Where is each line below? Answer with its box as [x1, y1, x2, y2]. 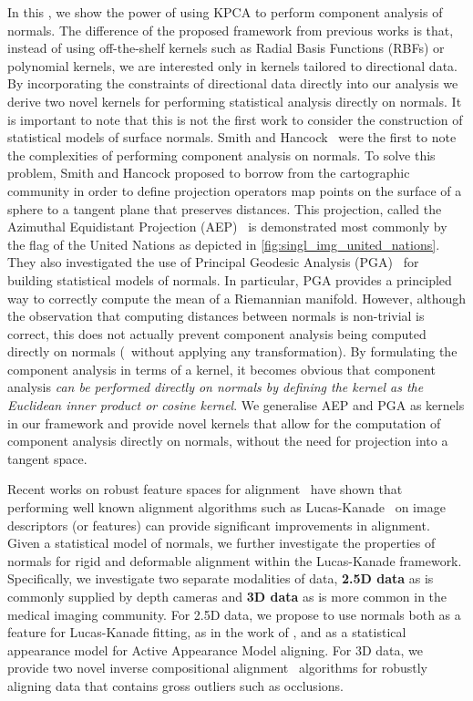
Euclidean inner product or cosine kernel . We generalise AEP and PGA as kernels [7, 396, 465, 415]
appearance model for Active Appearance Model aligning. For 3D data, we [7, 640, 423, 659]
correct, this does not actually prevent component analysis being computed [7, 324, 427, 343]
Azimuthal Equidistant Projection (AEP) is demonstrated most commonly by [7, 217, 447, 236]
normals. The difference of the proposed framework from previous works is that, [7, 20, 454, 39]
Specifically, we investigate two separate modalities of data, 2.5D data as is [7, 569, 434, 588]
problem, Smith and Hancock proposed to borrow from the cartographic [7, 163, 410, 182]
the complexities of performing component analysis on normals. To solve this [7, 145, 436, 164]
